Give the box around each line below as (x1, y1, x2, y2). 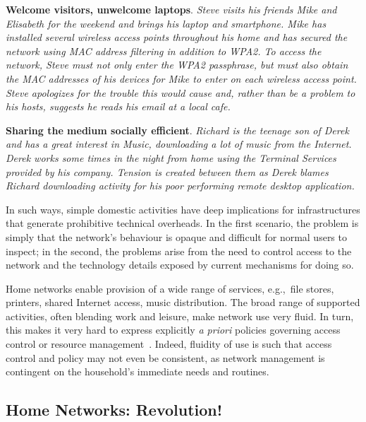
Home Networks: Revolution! (6, 399, 223, 421)
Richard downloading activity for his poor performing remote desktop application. (6, 178, 355, 193)
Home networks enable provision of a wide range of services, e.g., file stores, (6, 281, 334, 295)
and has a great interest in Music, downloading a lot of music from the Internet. (6, 136, 352, 151)
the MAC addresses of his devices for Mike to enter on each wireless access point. (6, 71, 357, 86)
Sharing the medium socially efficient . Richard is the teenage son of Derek (6, 122, 349, 137)
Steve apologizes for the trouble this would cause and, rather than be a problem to (6, 85, 355, 100)
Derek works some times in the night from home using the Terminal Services (6, 150, 336, 165)
